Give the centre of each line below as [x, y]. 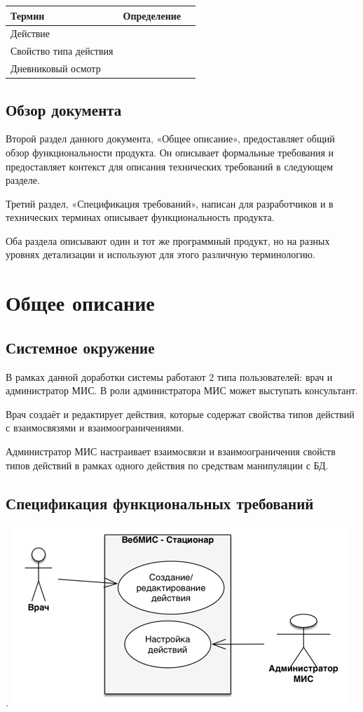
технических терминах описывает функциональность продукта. [140, 217]
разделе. [23, 180]
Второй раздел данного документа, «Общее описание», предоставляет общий [170, 139]
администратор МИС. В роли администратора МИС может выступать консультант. [182, 390]
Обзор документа [64, 109]
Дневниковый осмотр [56, 68]
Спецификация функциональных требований [160, 503]
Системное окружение [80, 347]
